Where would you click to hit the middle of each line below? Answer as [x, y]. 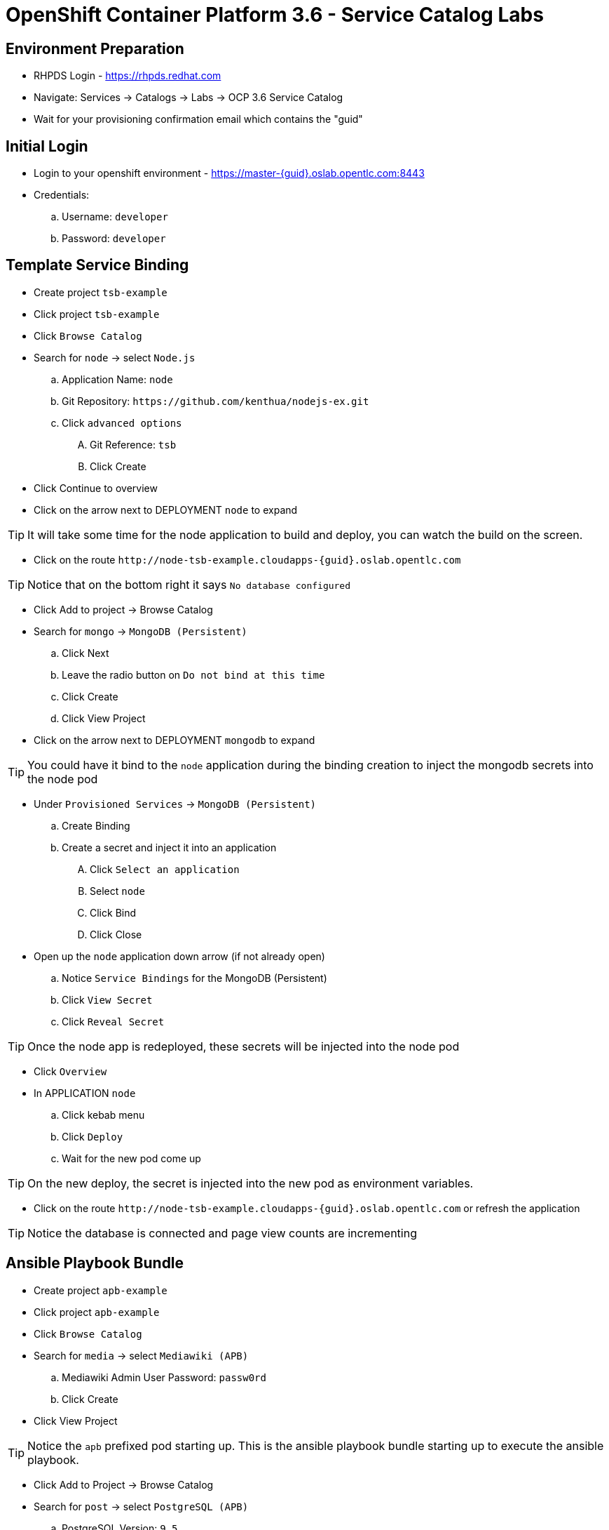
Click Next [85, 653]
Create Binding [96, 825]
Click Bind [113, 912]
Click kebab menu [103, 1115]
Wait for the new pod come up [131, 1158]
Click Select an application [165, 869]
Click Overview [70, 1071]
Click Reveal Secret [113, 1021]
